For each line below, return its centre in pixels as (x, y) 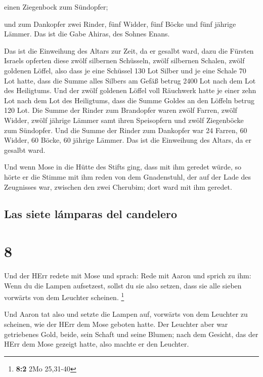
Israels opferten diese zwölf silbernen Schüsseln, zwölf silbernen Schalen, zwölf (124, 60)
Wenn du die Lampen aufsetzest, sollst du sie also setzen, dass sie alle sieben (123, 285)
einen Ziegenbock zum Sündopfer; (56, 7)
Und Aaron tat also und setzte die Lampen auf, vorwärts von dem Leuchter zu (126, 314)
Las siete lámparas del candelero (91, 214)
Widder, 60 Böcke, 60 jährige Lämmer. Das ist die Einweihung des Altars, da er (128, 140)
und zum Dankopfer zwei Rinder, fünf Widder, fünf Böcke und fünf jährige (120, 24)
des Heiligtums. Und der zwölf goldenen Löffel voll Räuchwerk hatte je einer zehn (130, 90)
